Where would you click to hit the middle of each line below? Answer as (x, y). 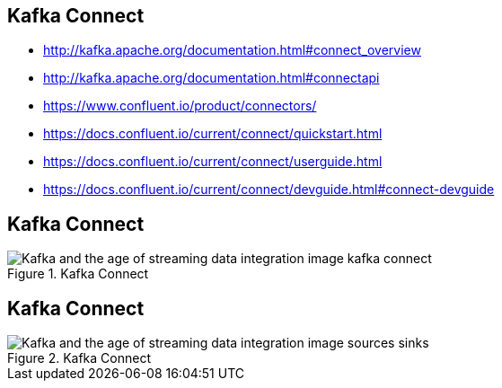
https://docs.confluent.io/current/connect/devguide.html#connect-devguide (269, 190)
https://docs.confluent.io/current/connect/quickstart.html (213, 134)
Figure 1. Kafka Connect (78, 274)
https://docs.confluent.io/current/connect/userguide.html (213, 162)
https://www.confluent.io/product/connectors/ (180, 106)
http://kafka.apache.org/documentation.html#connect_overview (232, 50)
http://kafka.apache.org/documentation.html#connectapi (211, 78)
